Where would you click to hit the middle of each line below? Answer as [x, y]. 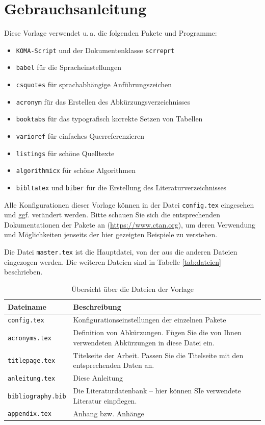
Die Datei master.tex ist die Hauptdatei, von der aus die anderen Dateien [121, 252]
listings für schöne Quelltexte [65, 153]
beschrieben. [23, 272]
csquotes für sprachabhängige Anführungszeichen [94, 84]
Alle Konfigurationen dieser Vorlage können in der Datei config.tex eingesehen [129, 204]
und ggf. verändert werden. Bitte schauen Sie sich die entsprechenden [112, 215]
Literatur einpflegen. [105, 400]
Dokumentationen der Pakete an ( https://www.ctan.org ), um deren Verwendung [130, 224]
